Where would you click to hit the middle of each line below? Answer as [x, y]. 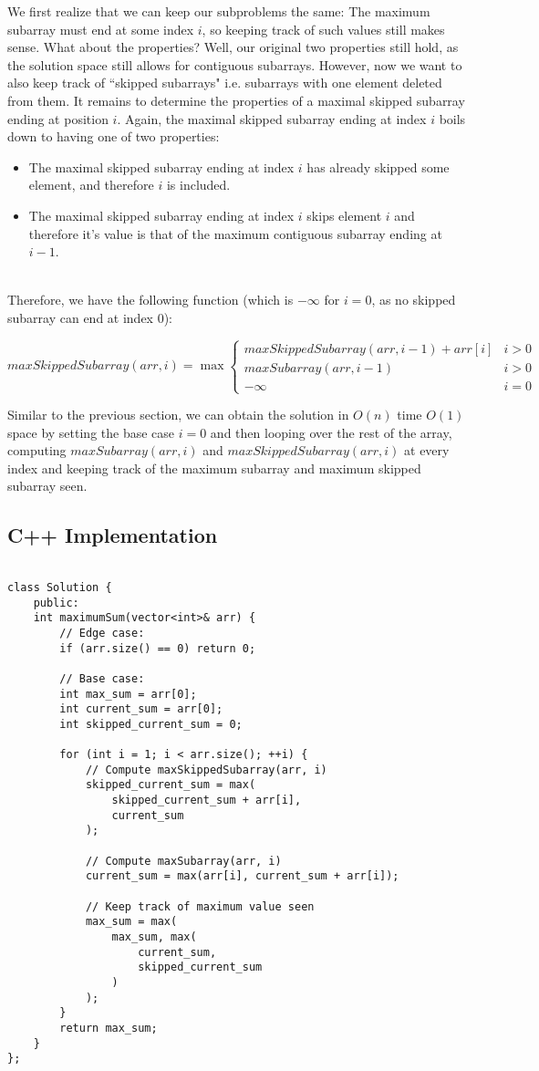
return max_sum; [109, 1028]
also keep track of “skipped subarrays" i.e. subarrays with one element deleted [225, 83]
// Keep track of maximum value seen [200, 906]
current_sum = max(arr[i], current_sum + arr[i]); [242, 876]
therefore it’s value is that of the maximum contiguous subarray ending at [235, 233]
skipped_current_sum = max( [171, 785]
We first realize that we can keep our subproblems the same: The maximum [219, 11]
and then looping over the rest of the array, [331, 432]
